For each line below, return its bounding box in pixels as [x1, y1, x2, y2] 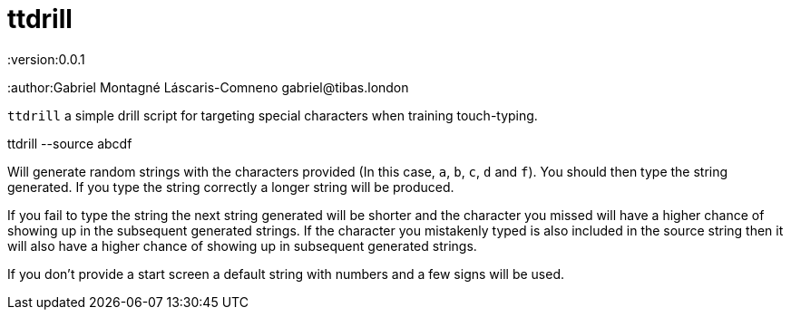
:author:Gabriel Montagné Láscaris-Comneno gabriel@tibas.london [7, 79, 409, 95]
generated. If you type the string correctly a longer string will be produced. [7, 178, 454, 195]
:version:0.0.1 [7, 51, 85, 67]
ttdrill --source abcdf [7, 135, 132, 151]
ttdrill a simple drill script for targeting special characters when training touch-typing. [7, 107, 538, 123]
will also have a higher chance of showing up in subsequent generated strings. [7, 237, 477, 254]
